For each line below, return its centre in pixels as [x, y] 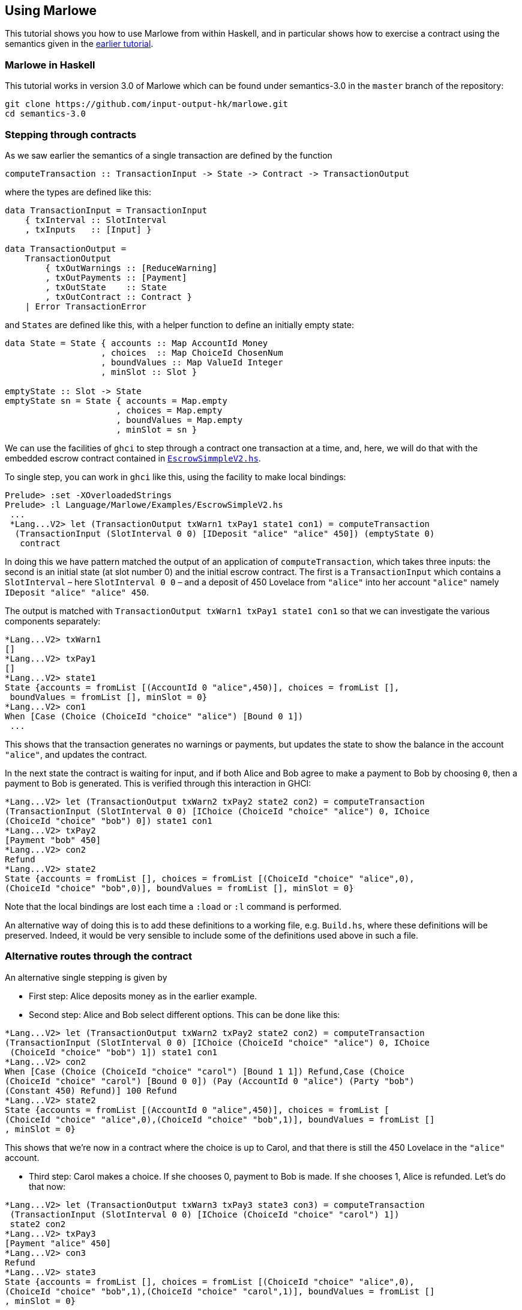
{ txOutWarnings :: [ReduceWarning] [131, 268]
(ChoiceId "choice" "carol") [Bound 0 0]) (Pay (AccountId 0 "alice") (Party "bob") [210, 1081]
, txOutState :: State [106, 287]
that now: [47, 1186]
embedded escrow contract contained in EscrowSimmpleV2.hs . [133, 458]
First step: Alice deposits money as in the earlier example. [143, 996]
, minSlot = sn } [157, 429]
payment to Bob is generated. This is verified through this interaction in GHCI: [158, 783]
